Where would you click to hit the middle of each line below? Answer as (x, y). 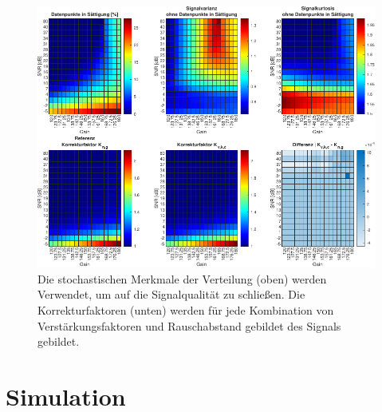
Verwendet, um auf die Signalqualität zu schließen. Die (171, 294)
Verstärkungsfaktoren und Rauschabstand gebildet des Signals (189, 325)
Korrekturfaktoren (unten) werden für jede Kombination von (186, 310)
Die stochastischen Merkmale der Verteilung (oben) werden (182, 278)
